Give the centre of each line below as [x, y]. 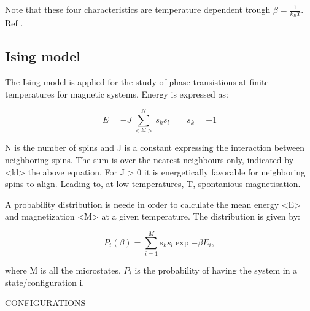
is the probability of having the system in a [216, 270]
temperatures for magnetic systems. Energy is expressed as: [117, 94]
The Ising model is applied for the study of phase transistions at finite [137, 82]
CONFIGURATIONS [45, 303]
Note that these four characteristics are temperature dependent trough [138, 9]
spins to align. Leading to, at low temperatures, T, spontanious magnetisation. [153, 184]
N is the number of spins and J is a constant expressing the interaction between [155, 148]
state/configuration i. [45, 282]
